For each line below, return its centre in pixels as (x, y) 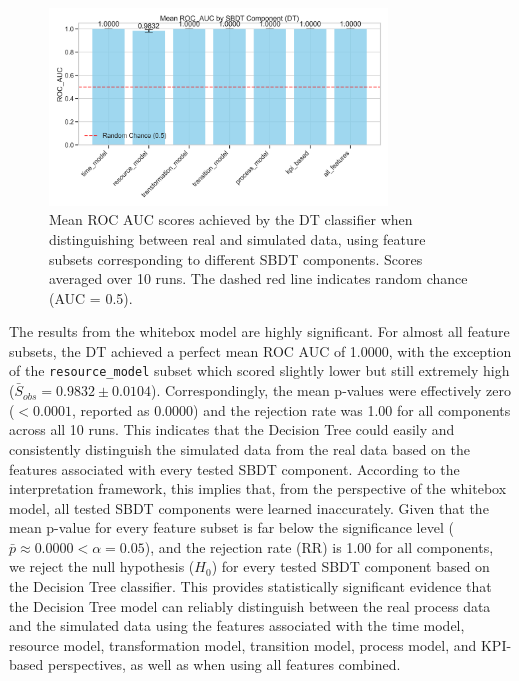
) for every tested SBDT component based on (350, 566)
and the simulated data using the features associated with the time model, (237, 625)
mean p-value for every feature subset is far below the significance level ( (231, 527)
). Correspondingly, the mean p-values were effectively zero (331, 390)
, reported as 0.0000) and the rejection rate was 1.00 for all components (291, 409)
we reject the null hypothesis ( (102, 566)
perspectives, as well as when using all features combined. (224, 664)
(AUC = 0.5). (91, 297)
